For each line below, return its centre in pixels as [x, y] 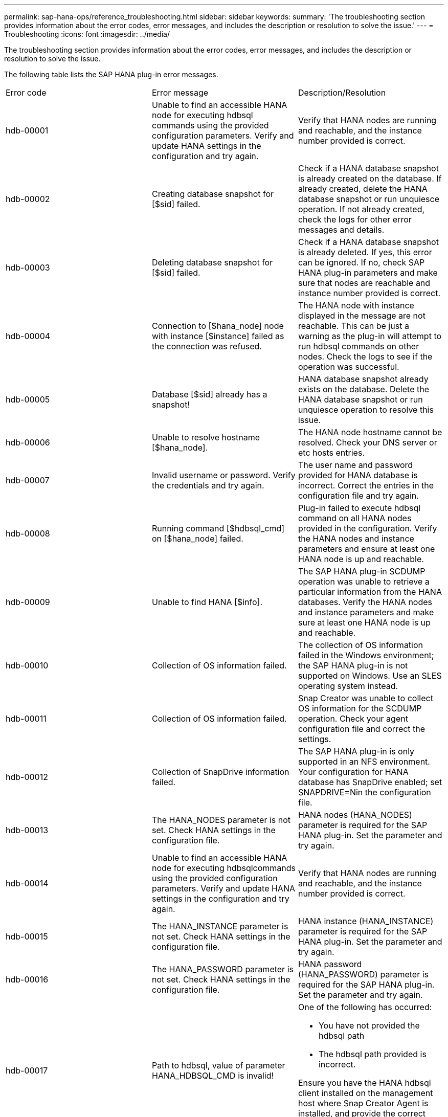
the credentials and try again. [208, 485]
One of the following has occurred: [365, 1007]
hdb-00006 [28, 442]
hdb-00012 [27, 777]
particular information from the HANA [370, 592]
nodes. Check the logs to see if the [365, 356]
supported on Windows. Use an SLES [370, 676]
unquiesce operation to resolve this [366, 410]
